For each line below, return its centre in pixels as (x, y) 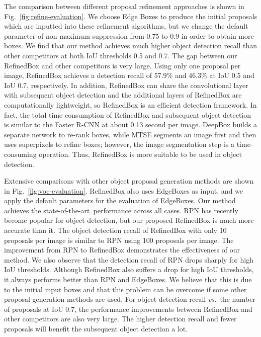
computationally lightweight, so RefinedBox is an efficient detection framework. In (130, 104)
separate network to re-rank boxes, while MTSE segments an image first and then (130, 134)
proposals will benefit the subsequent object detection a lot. (96, 328)
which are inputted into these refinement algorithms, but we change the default (126, 26)
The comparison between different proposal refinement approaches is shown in (124, 6)
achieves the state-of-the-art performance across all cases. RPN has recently (121, 210)
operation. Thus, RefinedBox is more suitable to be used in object (140, 154)
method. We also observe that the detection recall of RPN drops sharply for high (129, 259)
